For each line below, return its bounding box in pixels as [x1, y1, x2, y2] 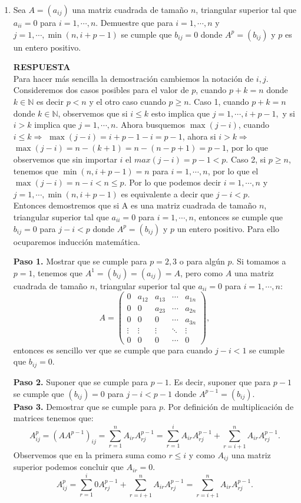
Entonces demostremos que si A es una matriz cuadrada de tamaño [13, 199, 257, 211]
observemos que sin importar [13, 153, 117, 165]
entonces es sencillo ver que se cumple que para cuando [13, 343, 213, 356]
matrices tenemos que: [13, 412, 94, 424]
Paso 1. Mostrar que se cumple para [13, 255, 147, 267]
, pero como [180, 266, 223, 279]
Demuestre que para [100, 16, 173, 28]
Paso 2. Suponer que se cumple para [13, 375, 148, 388]
